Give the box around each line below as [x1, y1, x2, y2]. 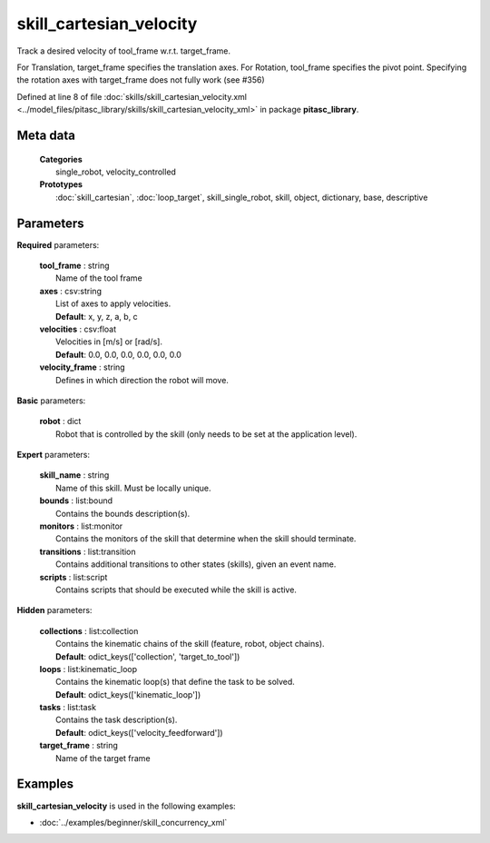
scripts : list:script [39, 571, 108, 582]
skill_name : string [39, 470, 110, 481]
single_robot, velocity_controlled [55, 166, 177, 177]
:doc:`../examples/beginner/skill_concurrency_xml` [39, 817, 228, 828]
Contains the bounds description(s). [55, 508, 191, 519]
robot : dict [39, 416, 82, 427]
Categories [39, 154, 83, 164]
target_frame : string [39, 740, 118, 751]
